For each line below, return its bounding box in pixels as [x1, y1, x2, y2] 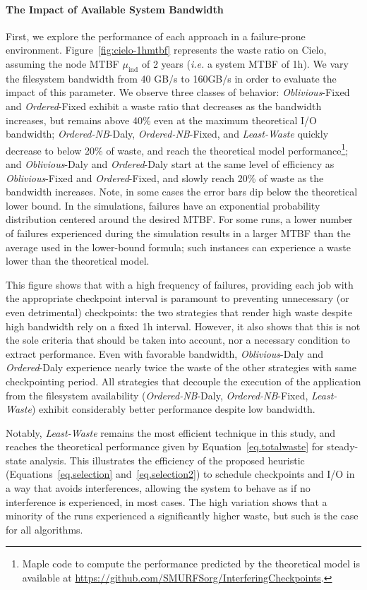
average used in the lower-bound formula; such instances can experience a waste [6, 239, 351, 254]
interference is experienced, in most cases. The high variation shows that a [6, 494, 327, 509]
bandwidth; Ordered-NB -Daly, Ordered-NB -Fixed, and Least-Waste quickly [6, 126, 329, 141]
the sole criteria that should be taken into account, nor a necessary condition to [6, 332, 351, 347]
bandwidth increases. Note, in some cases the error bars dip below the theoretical [6, 184, 358, 199]
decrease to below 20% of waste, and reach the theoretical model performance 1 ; [6, 140, 349, 157]
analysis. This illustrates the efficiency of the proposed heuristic [30, 452, 305, 467]
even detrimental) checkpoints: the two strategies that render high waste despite [6, 304, 352, 319]
